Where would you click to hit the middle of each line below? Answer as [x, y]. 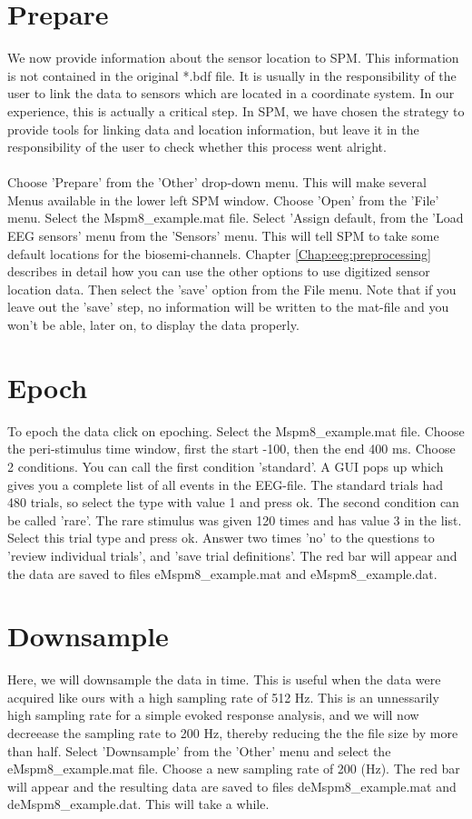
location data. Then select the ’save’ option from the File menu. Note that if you [232, 289]
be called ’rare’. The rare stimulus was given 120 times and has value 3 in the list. [235, 519]
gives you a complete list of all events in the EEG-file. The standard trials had [226, 484]
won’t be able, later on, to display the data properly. [153, 325]
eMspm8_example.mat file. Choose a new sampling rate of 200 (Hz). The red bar [234, 769]
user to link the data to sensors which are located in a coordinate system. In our [231, 93]
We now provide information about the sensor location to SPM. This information [233, 58]
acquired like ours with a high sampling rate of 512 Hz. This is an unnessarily [223, 697]
